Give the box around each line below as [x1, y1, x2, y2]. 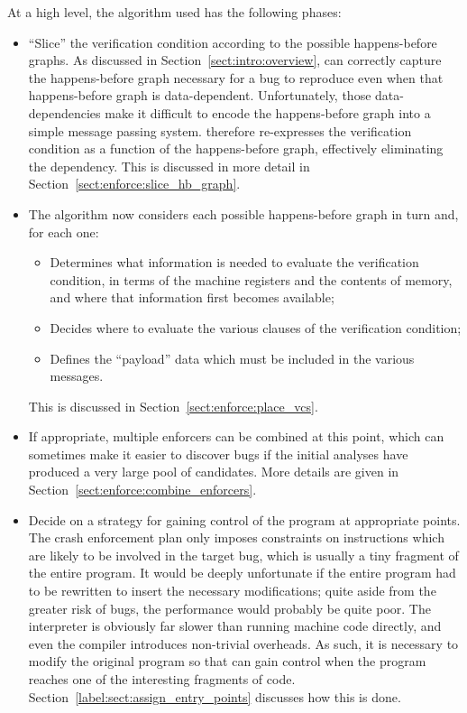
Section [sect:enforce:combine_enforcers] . [28, 480, 257, 499]
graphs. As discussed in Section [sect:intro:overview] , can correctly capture [28, 51, 442, 69]
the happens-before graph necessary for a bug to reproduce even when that [28, 68, 444, 87]
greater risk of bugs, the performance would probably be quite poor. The [28, 598, 431, 617]
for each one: [28, 222, 99, 241]
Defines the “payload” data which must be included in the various [50, 348, 415, 367]
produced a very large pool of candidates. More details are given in [28, 462, 399, 481]
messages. [50, 366, 104, 385]
